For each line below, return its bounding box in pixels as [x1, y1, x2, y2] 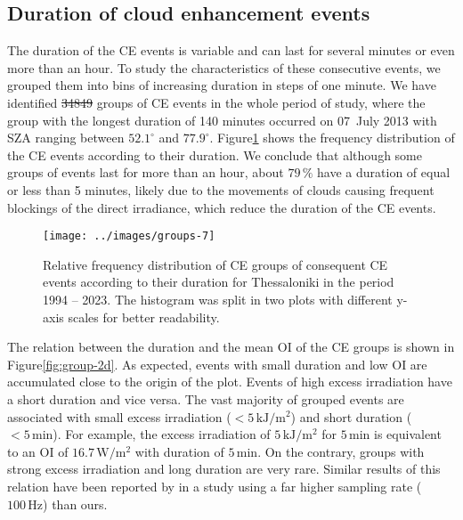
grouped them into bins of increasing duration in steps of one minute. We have [7, 76, 436, 94]
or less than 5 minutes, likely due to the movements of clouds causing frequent [7, 180, 435, 199]
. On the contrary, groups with [257, 442, 425, 460]
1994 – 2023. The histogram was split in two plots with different [43, 289, 393, 308]
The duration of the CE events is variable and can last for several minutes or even [7, 41, 455, 60]
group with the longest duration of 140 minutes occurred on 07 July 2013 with [7, 110, 437, 129]
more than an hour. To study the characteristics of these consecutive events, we [7, 58, 441, 77]
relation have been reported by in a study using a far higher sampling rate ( [7, 476, 422, 495]
